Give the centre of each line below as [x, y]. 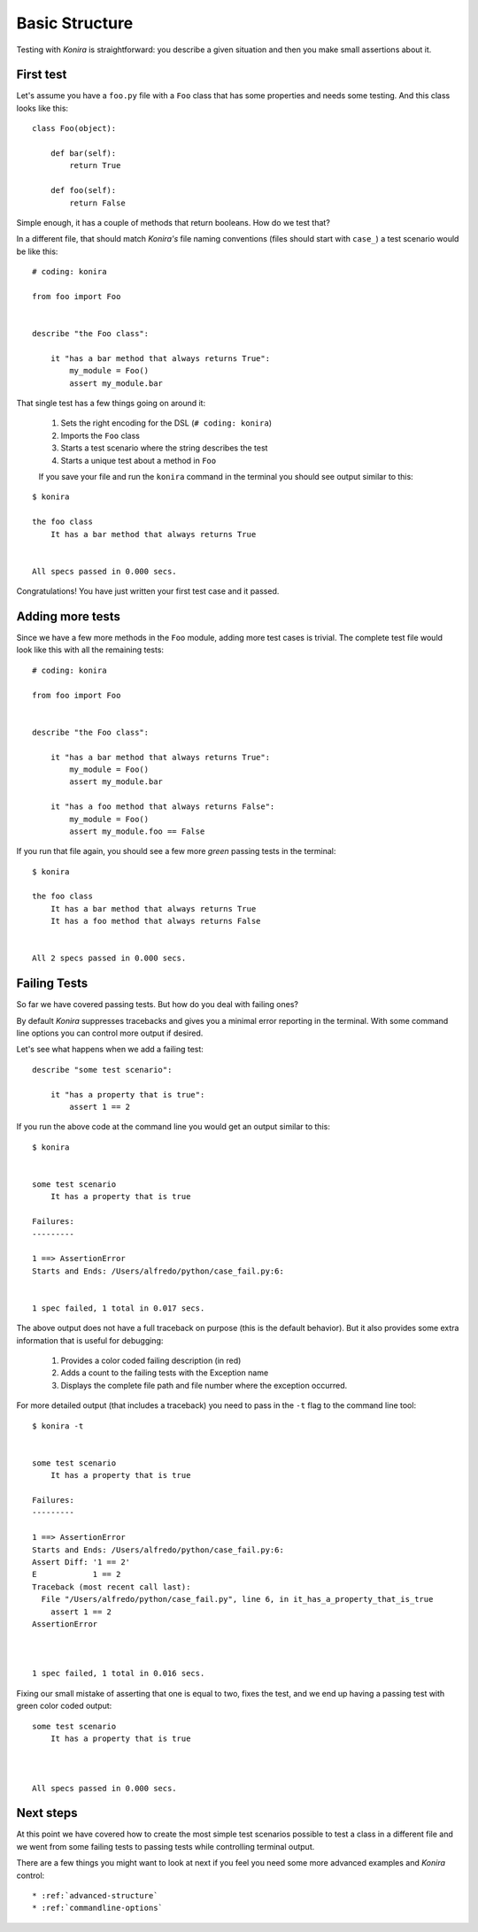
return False [97, 203]
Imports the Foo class [100, 435]
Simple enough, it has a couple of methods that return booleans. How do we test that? [173, 222]
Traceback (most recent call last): [112, 1587]
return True [95, 165]
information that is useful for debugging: [90, 1340]
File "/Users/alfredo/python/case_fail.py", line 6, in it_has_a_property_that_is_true [237, 1599]
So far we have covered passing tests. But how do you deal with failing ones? [157, 1004]
